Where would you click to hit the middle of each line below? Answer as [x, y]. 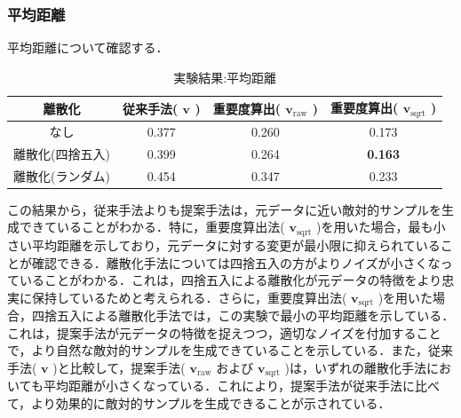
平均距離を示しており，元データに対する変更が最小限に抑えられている [236, 244]
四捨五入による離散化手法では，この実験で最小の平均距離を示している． [243, 315]
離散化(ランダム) [62, 175]
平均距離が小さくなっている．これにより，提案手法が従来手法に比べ [241, 386]
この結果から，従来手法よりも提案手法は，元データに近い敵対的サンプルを [224, 209]
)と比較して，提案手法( [119, 367]
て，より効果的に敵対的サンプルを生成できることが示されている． [199, 403]
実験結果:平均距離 [225, 77]
